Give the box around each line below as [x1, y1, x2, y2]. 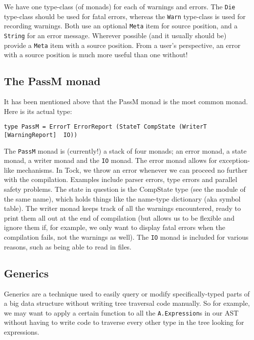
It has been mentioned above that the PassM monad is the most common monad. [4, 96, 248, 107]
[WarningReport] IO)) [4, 131, 78, 138]
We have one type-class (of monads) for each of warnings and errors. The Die [4, 1, 235, 11]
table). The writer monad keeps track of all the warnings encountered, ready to [4, 203, 241, 213]
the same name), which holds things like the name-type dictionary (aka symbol [4, 193, 241, 204]
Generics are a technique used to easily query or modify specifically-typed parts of [4, 288, 250, 298]
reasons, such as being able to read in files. [4, 241, 132, 251]
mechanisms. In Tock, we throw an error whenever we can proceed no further [16, 164, 248, 175]
